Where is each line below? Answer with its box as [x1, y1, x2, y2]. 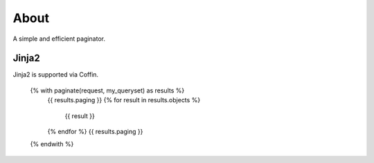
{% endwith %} [30, 140, 74, 148]
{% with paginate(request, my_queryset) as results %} [30, 86, 185, 95]
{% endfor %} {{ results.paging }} [47, 128, 143, 136]
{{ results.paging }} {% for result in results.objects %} [47, 96, 201, 104]
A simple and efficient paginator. [12, 35, 106, 43]
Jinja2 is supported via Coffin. [12, 70, 99, 79]
